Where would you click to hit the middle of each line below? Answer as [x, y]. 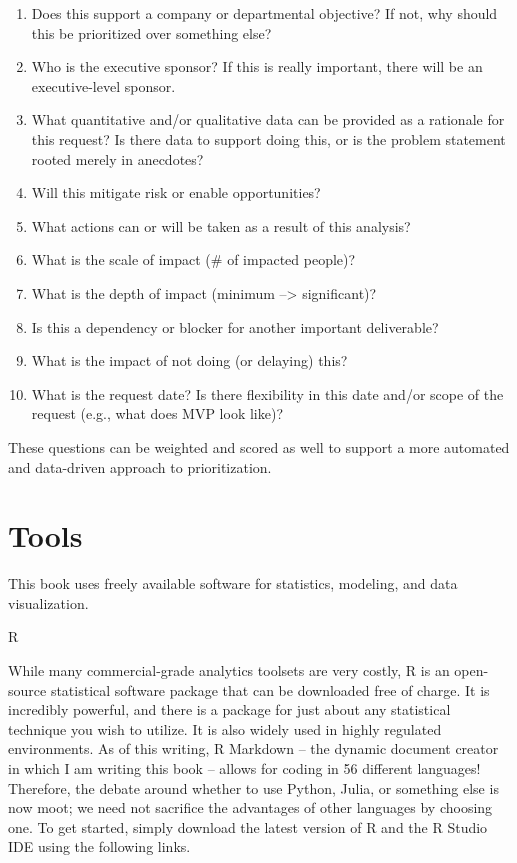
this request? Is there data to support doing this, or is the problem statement [268, 138]
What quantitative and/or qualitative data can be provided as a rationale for [268, 119]
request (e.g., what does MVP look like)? [157, 413]
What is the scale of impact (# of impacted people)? [193, 259]
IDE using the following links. [99, 846]
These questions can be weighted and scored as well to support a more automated [259, 446]
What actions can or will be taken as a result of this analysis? [221, 225]
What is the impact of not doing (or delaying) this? [189, 360]
